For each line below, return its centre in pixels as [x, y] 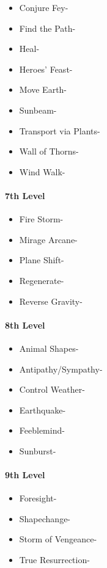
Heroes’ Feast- [46, 69]
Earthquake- [42, 410]
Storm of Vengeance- [58, 539]
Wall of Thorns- [49, 151]
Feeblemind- [42, 430]
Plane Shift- [42, 260]
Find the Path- [47, 28]
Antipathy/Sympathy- [61, 369]
